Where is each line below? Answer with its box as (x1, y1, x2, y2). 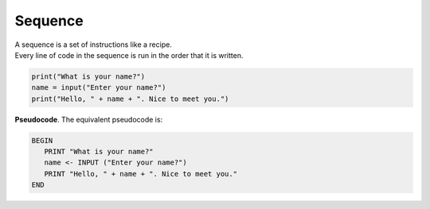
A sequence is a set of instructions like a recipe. (14, 40, 173, 49)
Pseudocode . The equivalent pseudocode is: (14, 114, 163, 124)
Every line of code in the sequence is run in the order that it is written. (14, 50, 244, 60)
